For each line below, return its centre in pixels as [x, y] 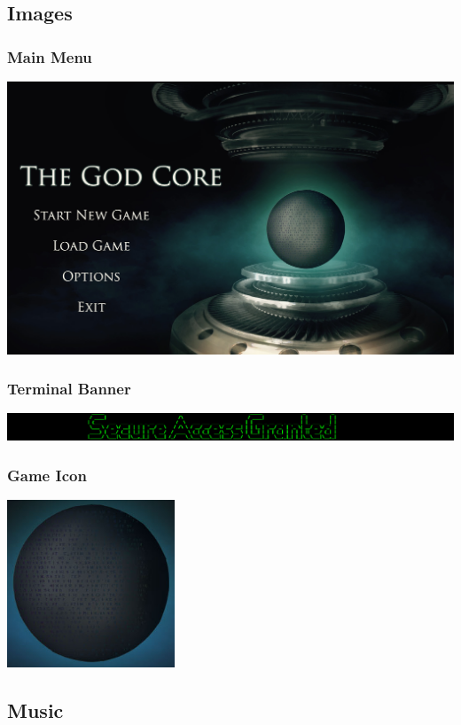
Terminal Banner [69, 389]
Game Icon [47, 475]
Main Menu [50, 56]
